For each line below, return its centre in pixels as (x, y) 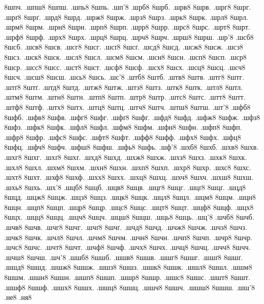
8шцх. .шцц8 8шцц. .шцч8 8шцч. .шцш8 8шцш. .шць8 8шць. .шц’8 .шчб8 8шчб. (129, 217)
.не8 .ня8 (18, 297)
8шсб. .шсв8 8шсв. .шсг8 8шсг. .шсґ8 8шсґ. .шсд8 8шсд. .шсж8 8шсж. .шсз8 (124, 47)
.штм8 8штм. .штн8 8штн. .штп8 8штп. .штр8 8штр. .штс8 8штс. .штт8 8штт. (125, 97)
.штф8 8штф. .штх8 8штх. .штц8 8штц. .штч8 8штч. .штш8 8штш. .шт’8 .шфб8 (127, 107)
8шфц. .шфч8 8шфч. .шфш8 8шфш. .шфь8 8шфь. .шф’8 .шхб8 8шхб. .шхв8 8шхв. (131, 147)
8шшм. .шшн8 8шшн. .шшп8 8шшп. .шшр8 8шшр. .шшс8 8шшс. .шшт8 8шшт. (127, 277)
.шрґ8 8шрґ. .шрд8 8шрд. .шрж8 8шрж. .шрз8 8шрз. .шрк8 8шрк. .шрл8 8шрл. (126, 17)
